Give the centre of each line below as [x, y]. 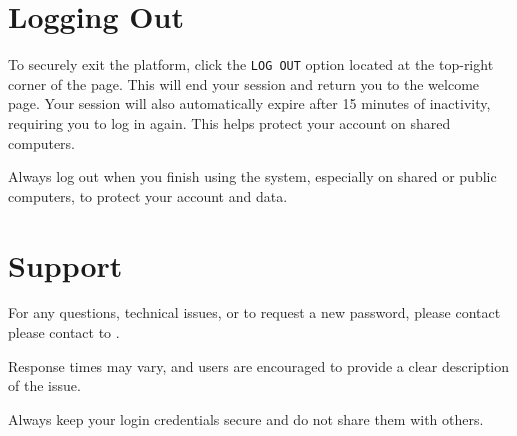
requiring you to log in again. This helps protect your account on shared [229, 122]
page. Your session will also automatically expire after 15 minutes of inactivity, [249, 103]
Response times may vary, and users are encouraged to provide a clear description [259, 365]
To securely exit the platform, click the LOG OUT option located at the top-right [251, 64]
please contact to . [64, 332]
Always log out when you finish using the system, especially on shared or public [252, 176]
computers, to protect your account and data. [148, 195]
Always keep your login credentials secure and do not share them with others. [246, 418]
